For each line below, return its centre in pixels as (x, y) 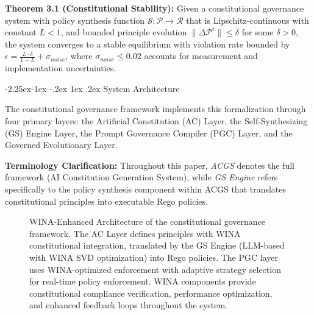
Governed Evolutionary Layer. (61, 145)
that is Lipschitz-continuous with (248, 20)
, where (79, 56)
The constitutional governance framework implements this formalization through (155, 109)
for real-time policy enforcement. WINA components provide (143, 281)
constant (21, 32)
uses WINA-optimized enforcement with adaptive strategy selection (155, 269)
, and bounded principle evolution (124, 32)
